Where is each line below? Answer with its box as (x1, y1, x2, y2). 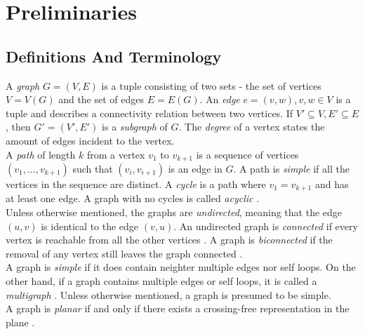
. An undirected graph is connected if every (173, 218, 358, 233)
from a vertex (86, 147, 145, 161)
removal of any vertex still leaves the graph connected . (6, 246, 243, 260)
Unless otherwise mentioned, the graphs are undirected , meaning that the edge (6, 205, 343, 220)
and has (314, 177, 349, 191)
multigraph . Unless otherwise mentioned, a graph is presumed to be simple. (6, 287, 331, 302)
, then (6, 119, 31, 134)
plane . (6, 314, 35, 329)
